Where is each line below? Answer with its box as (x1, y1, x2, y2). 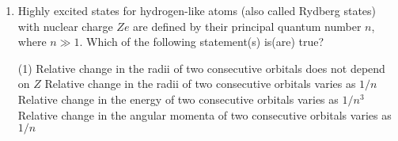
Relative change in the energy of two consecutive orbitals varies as (17, 90, 339, 107)
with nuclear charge (17, 17, 113, 34)
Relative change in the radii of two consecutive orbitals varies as (44, 75, 356, 92)
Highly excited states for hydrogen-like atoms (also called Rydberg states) (17, 2, 377, 18)
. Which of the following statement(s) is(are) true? (79, 33, 324, 50)
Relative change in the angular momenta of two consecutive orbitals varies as (17, 106, 392, 123)
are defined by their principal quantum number (133, 17, 362, 34)
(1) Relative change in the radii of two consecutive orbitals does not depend (17, 59, 385, 76)
